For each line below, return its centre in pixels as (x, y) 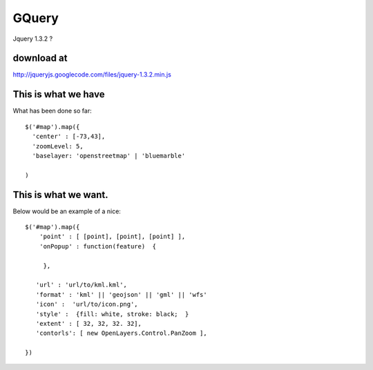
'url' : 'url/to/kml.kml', (82, 285)
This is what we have (59, 94)
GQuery (36, 18)
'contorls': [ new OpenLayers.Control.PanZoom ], (121, 333)
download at (40, 58)
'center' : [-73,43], (69, 137)
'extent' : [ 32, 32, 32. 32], (88, 323)
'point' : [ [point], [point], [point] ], (112, 237)
